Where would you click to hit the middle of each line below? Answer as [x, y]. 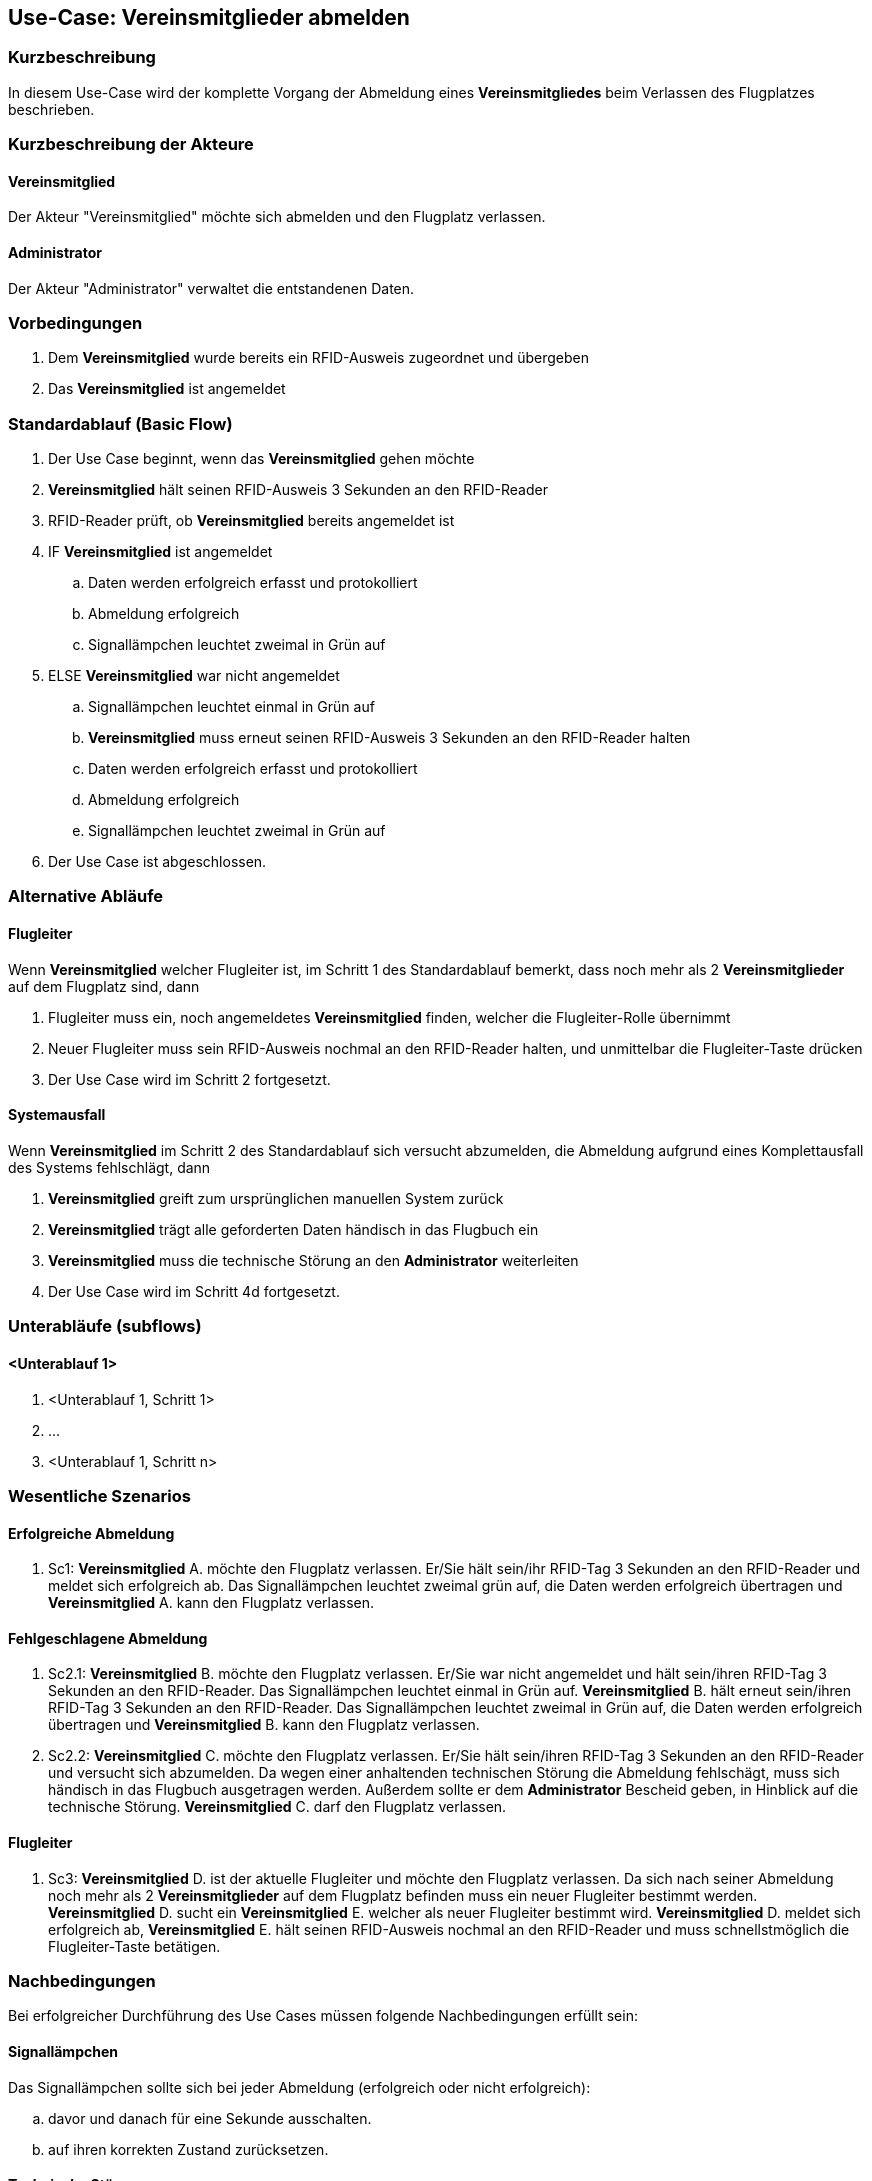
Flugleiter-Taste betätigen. [134, 1946]
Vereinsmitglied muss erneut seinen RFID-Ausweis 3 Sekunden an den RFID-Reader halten [389, 738]
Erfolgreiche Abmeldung [91, 1533]
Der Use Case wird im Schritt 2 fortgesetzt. [189, 1079]
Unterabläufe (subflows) [105, 1326]
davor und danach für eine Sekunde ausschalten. [210, 2118]
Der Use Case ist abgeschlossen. [157, 862]
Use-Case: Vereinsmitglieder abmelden [209, 17]
